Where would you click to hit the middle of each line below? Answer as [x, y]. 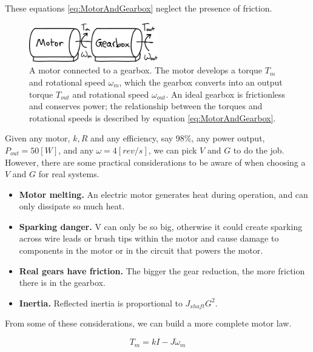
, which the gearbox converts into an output [201, 82]
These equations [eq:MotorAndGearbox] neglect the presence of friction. [139, 8]
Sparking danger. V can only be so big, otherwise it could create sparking [161, 226]
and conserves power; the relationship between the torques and [146, 106]
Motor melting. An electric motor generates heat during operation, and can [163, 194]
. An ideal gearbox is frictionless [226, 94]
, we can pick [173, 150]
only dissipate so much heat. [72, 206]
